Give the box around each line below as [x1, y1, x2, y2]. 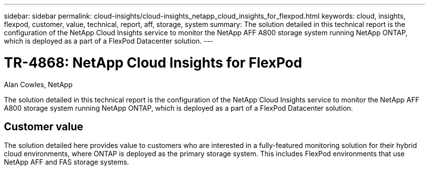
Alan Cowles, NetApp [4, 80, 72, 89]
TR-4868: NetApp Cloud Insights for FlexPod [4, 54, 302, 71]
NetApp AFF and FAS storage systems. [4, 158, 129, 167]
